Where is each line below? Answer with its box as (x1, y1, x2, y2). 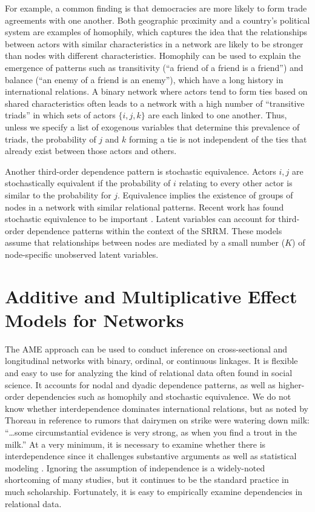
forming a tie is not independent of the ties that (129, 132, 307, 145)
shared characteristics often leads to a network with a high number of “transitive (5, 96, 305, 109)
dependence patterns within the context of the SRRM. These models (27, 224, 282, 237)
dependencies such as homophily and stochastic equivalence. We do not (27, 390, 291, 403)
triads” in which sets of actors (5, 109, 116, 121)
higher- (278, 378, 305, 391)
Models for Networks (5, 307, 184, 332)
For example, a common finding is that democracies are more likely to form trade (5, 2, 307, 14)
